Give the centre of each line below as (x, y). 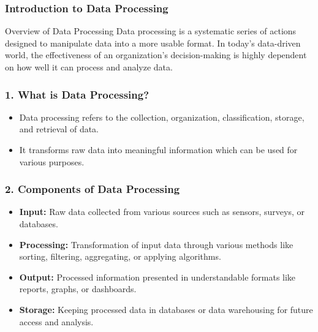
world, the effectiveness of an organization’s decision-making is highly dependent (156, 55)
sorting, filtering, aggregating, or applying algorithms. (120, 256)
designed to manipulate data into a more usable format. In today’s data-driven (153, 43)
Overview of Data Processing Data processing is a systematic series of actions (151, 31)
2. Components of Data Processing (93, 189)
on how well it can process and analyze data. (89, 67)
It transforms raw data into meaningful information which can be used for (158, 149)
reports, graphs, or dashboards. (78, 289)
